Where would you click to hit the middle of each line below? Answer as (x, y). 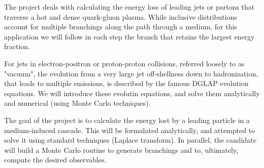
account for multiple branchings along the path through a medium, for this (121, 27)
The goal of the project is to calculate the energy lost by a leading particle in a (127, 120)
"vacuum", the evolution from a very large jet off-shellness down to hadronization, (131, 73)
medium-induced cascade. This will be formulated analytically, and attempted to (130, 130)
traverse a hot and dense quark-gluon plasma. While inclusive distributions (121, 16)
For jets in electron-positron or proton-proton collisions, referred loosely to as (124, 63)
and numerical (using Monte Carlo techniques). (77, 103)
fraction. (17, 46)
